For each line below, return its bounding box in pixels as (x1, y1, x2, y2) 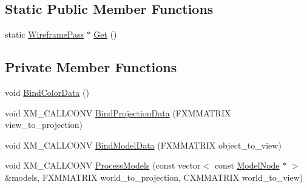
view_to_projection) (5, 118, 83, 131)
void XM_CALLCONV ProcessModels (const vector (5, 159, 201, 172)
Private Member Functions (5, 58, 177, 76)
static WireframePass (5, 28, 84, 41)
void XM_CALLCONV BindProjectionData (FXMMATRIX (5, 106, 231, 119)
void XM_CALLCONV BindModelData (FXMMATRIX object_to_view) (5, 138, 282, 151)
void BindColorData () (5, 86, 89, 98)
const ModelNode (214, 159, 280, 172)
